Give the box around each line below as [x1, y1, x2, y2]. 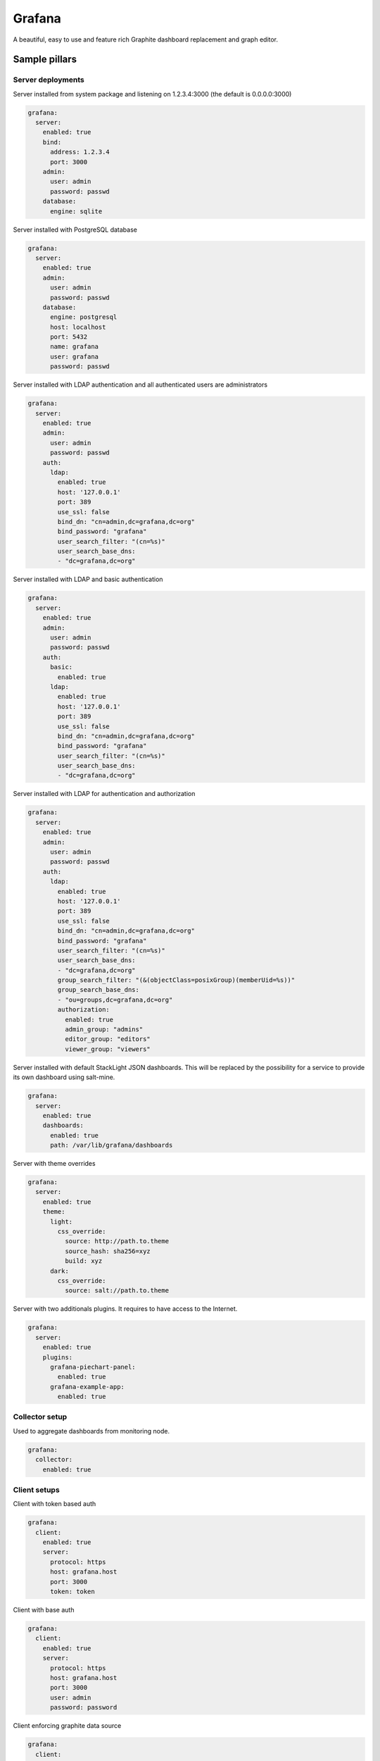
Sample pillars [13, 54, 77, 66]
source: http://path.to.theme [64, 1237, 169, 1245]
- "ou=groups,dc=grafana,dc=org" [57, 995, 173, 1004]
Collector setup [13, 1412, 68, 1422]
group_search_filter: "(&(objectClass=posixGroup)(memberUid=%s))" [57, 976, 296, 984]
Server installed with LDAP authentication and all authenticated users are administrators [13, 380, 267, 389]
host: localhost [50, 323, 106, 331]
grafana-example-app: [50, 1383, 125, 1390]
